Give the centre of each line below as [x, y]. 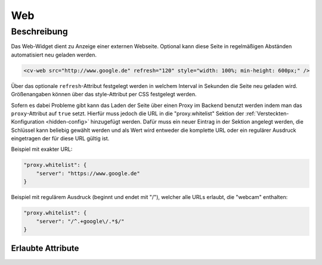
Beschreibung [39, 31]
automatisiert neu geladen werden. [54, 55]
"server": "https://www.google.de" [88, 173]
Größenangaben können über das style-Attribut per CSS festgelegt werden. [104, 94]
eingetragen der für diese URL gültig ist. [60, 138]
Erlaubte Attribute [45, 249]
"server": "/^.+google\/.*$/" [80, 221]
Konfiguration [28, 122]
